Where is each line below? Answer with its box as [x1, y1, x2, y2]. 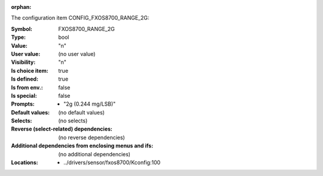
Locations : [11, 159, 38, 166]
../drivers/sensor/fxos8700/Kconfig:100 [63, 159, 161, 166]
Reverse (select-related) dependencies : [11, 125, 113, 132]
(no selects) [58, 117, 88, 125]
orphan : [11, 4, 32, 10]
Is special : [11, 92, 37, 99]
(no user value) [58, 50, 96, 57]
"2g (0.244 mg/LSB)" [63, 100, 116, 107]
